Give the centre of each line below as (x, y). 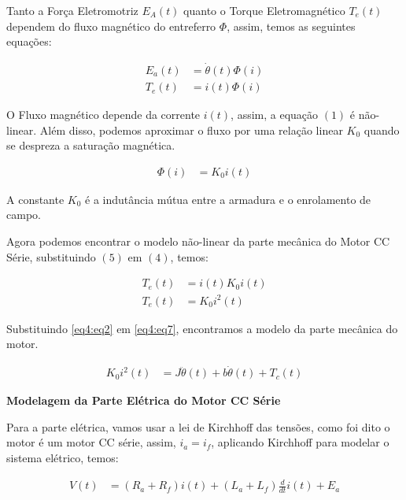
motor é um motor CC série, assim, (91, 442)
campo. (24, 215)
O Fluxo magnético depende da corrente (103, 115)
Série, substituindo (51, 256)
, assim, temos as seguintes (291, 26)
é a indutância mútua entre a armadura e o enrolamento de (228, 199)
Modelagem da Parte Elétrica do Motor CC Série (144, 400)
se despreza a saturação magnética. (91, 145)
